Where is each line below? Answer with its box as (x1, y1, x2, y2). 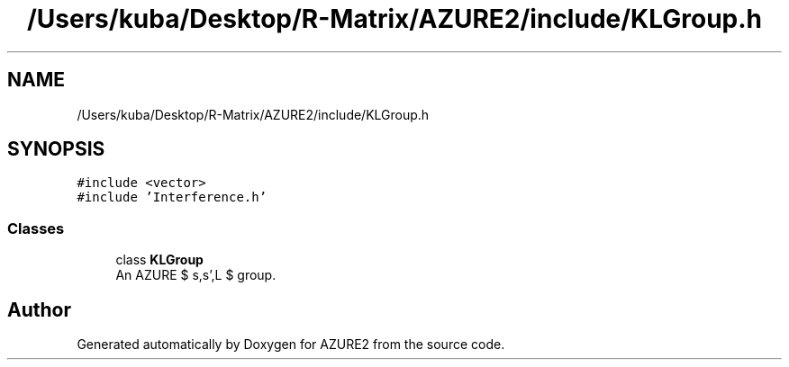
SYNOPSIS (7, 138, 105, 161)
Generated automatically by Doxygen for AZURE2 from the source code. (77, 336, 505, 353)
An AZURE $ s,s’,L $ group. (115, 267, 277, 283)
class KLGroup (115, 252, 204, 268)
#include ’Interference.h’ (77, 190, 268, 205)
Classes (7, 219, 65, 237)
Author (7, 298, 71, 321)
